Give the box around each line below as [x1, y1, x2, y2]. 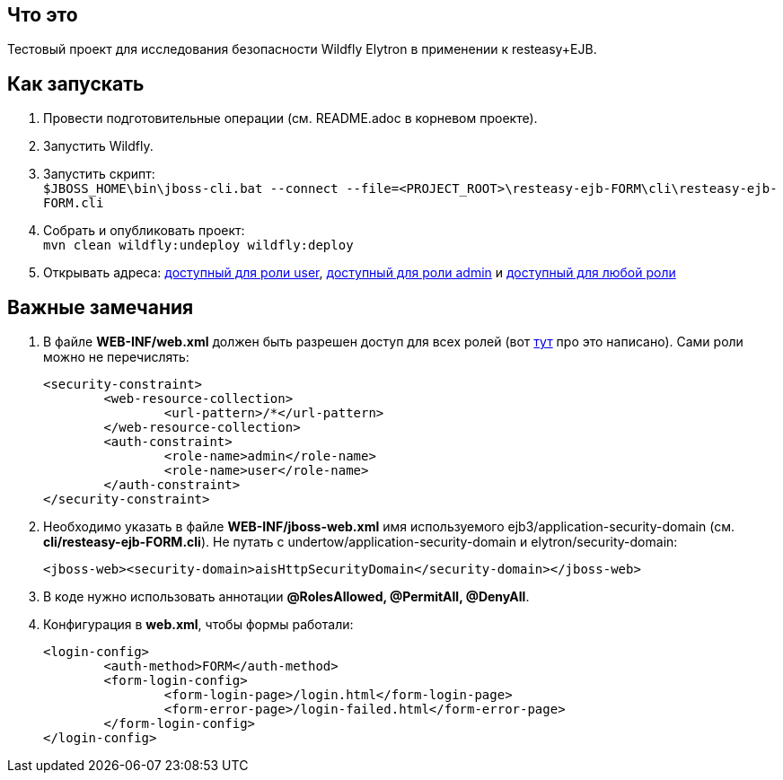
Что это [7, 4, 78, 26]
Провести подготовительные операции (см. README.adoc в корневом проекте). [43, 110, 538, 127]
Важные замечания [7, 295, 194, 319]
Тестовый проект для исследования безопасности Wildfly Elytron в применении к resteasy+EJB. [7, 41, 597, 57]
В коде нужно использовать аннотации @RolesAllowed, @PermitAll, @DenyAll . [43, 589, 530, 605]
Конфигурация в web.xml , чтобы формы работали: [43, 617, 354, 633]
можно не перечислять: [43, 349, 189, 365]
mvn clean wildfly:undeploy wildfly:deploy [43, 238, 354, 253]
